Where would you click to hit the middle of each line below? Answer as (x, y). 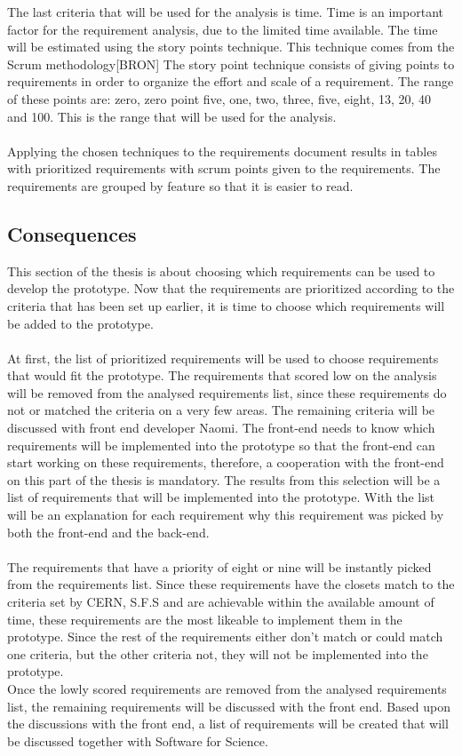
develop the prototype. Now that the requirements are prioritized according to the (231, 288)
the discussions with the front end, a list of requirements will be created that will (228, 724)
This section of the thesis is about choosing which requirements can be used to (221, 271)
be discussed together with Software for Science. (138, 740)
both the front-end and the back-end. (108, 532)
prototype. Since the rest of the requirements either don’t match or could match (225, 637)
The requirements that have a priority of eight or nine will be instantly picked (219, 566)
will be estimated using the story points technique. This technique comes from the (231, 47)
